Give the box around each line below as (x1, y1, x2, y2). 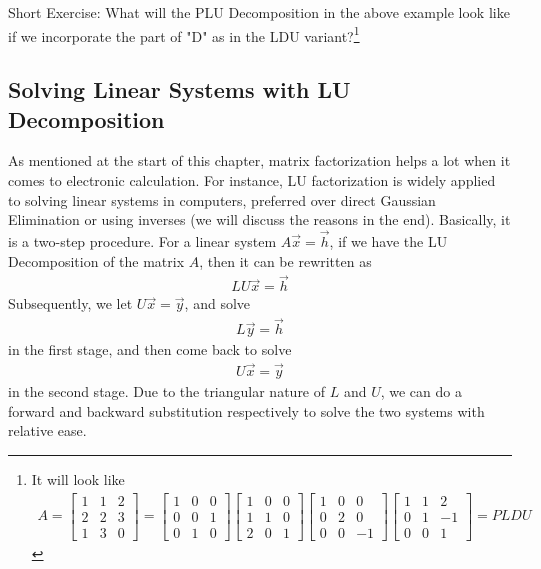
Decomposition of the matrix (8, 250, 185, 271)
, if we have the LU (329, 231, 448, 252)
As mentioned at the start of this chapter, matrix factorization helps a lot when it (8, 150, 511, 171)
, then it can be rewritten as (199, 250, 372, 271)
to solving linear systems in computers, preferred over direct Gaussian (8, 189, 436, 210)
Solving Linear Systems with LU (8, 74, 351, 105)
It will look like (31, 468, 125, 489)
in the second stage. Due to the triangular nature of (8, 381, 326, 402)
